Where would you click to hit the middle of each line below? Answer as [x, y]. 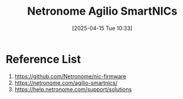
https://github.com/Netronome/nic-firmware [70, 76]
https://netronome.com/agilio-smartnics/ [66, 82]
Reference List [43, 59]
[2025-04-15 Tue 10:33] [102, 28]
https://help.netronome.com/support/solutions [73, 89]
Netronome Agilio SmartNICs [102, 11]
